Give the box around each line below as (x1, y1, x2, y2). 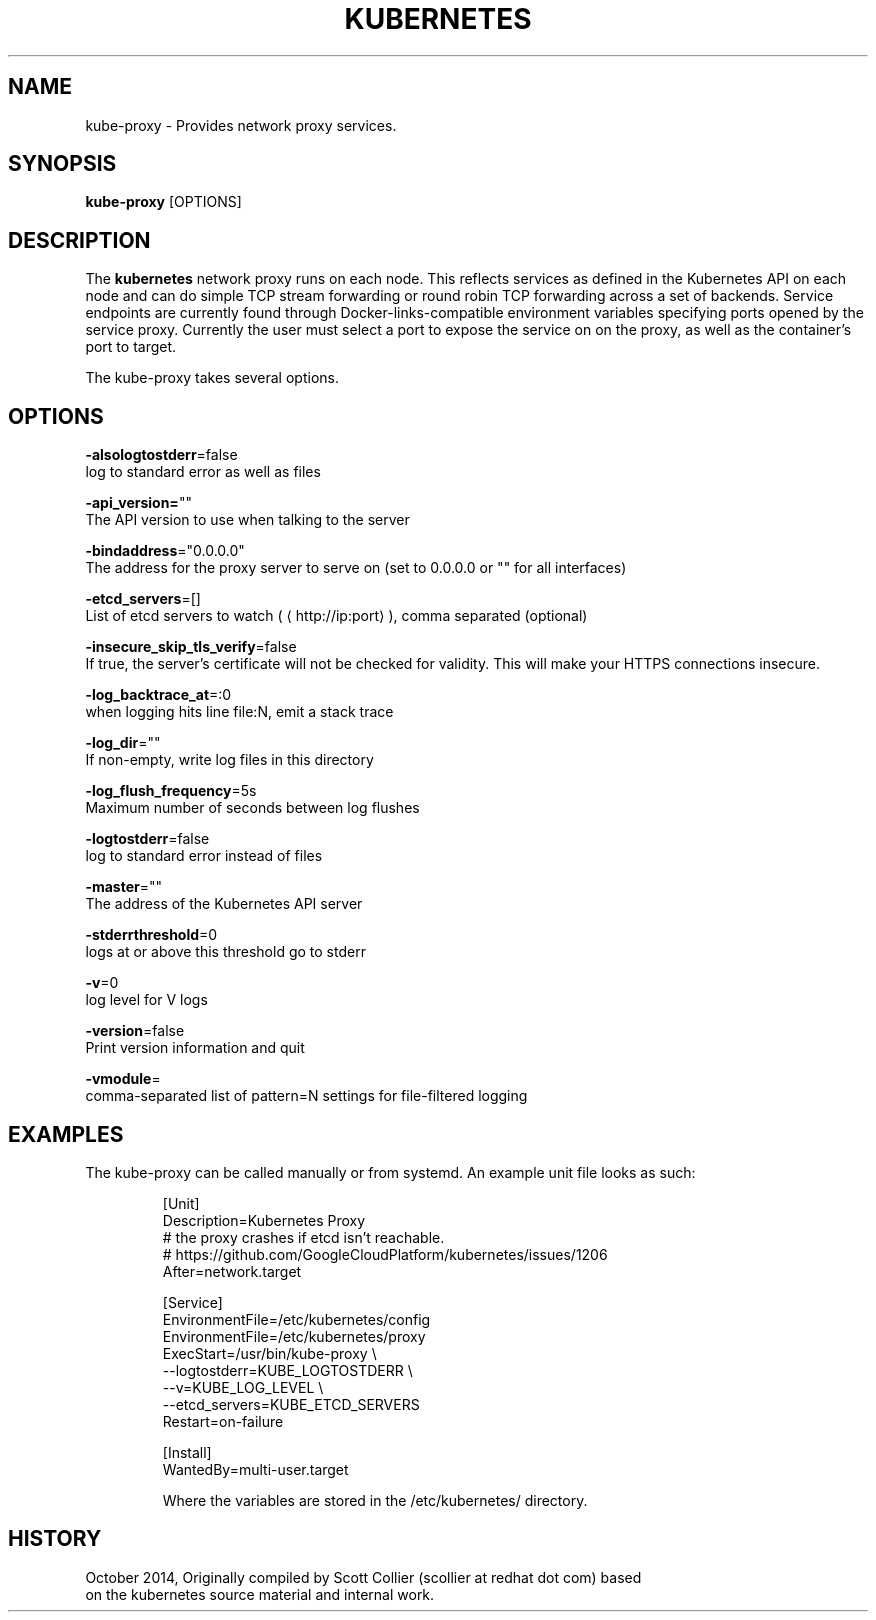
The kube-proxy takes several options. (85, 369, 339, 387)
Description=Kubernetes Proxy (162, 1211, 366, 1229)
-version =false (85, 1022, 185, 1040)
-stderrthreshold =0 (85, 926, 218, 944)
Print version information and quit (85, 1039, 305, 1057)
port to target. (85, 338, 177, 356)
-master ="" (85, 878, 163, 896)
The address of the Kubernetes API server (85, 895, 363, 913)
